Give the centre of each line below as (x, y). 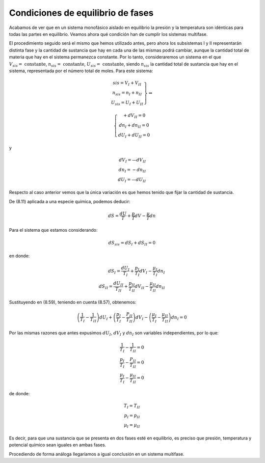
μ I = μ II (132, 426)
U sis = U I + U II (127, 103)
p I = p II (132, 416)
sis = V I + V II (127, 83)
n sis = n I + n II (127, 93)
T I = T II (132, 406)
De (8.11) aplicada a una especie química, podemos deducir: (70, 201)
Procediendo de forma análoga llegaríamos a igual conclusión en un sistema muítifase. (97, 454)
